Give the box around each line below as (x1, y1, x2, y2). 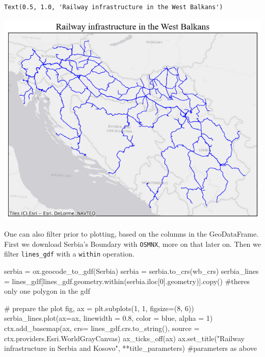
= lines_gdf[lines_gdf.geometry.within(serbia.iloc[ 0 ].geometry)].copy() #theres (4, 275, 250, 286)
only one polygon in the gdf (4, 286, 90, 296)
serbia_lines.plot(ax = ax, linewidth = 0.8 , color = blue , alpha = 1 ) (4, 313, 213, 323)
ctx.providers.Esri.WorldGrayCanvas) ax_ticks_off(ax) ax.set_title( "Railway (4, 333, 245, 343)
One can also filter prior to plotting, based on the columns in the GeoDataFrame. (4, 228, 259, 239)
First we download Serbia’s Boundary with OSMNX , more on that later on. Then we (4, 238, 261, 249)
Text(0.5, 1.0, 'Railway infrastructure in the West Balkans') (4, 4, 223, 11)
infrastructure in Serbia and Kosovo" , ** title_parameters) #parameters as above (4, 343, 257, 353)
